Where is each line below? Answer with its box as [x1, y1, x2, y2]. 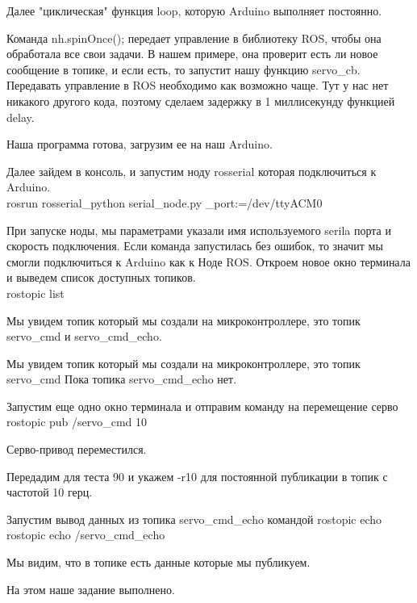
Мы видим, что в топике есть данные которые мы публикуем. [6, 554, 311, 571]
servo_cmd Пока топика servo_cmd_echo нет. [6, 371, 237, 387]
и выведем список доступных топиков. [6, 269, 196, 286]
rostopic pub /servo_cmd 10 [6, 413, 148, 430]
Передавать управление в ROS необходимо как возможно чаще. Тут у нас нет [6, 77, 389, 94]
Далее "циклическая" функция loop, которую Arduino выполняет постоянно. [6, 2, 382, 19]
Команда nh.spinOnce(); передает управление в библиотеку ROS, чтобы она [6, 29, 382, 46]
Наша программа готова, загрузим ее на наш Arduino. [6, 136, 273, 153]
